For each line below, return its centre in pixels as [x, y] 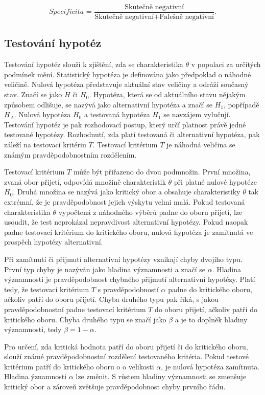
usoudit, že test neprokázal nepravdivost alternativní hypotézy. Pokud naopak [126, 222]
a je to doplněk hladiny [211, 319]
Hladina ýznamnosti [35, 376]
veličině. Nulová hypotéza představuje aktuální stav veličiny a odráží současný [126, 84]
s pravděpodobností [128, 289]
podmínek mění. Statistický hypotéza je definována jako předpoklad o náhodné [128, 74]
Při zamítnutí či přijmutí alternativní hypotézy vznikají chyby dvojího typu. [123, 259]
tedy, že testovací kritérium [47, 289]
